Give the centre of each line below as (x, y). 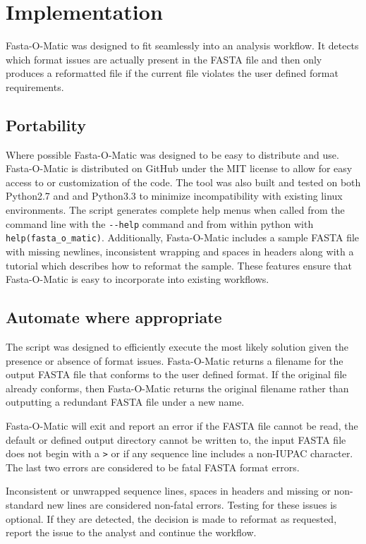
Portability (46, 125)
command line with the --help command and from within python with (160, 223)
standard (25, 504)
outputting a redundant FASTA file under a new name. (125, 402)
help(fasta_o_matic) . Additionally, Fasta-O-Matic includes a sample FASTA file (183, 237)
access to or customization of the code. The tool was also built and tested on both (183, 182)
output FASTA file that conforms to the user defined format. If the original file (176, 374)
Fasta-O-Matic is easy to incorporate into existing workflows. (138, 279)
